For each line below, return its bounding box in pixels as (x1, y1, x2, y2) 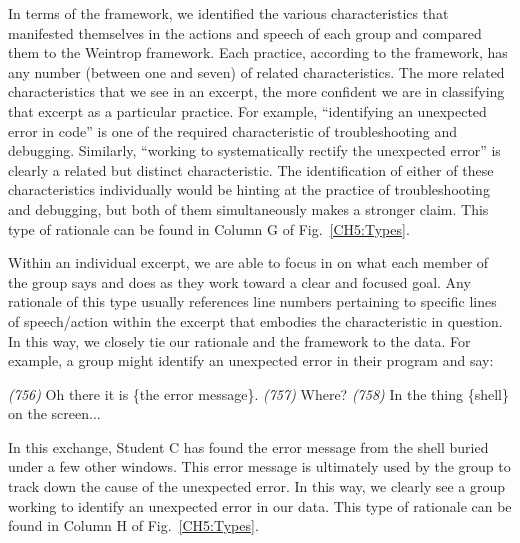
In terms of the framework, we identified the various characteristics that (8, 3, 449, 23)
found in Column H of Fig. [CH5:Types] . (8, 515, 259, 536)
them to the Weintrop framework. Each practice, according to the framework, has (8, 42, 508, 63)
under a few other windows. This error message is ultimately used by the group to (8, 456, 511, 477)
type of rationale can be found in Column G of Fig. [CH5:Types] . (8, 218, 410, 239)
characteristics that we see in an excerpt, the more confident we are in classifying (8, 81, 505, 102)
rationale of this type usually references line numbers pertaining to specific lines (8, 291, 497, 312)
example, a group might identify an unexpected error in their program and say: (8, 350, 494, 371)
